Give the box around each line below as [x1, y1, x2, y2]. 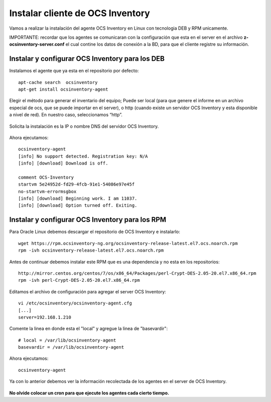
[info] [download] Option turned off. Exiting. [18, 203, 138, 208]
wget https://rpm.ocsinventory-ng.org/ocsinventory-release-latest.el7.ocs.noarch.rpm [18, 240, 238, 246]
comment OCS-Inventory [18, 174, 74, 180]
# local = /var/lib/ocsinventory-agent [18, 337, 116, 343]
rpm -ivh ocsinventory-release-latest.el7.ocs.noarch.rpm [18, 248, 164, 254]
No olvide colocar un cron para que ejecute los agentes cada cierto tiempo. [9, 390, 169, 396]
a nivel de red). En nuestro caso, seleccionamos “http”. [9, 112, 123, 118]
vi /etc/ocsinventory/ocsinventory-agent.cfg [18, 300, 132, 306]
